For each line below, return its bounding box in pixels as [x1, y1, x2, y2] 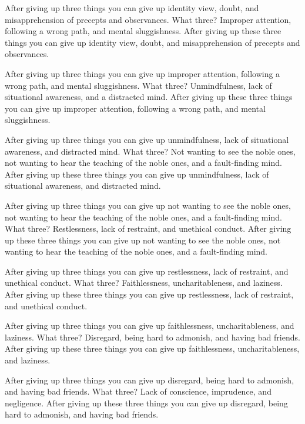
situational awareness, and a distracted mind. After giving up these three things [5, 91, 293, 103]
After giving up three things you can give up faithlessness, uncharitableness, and [5, 319, 294, 332]
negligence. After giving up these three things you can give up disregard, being [5, 396, 288, 409]
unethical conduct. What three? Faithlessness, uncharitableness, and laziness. [5, 276, 283, 289]
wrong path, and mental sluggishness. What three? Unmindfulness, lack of [5, 79, 272, 91]
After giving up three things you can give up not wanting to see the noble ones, [5, 199, 291, 211]
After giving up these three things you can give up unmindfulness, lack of [5, 168, 269, 180]
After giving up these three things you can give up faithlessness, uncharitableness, [5, 342, 300, 355]
